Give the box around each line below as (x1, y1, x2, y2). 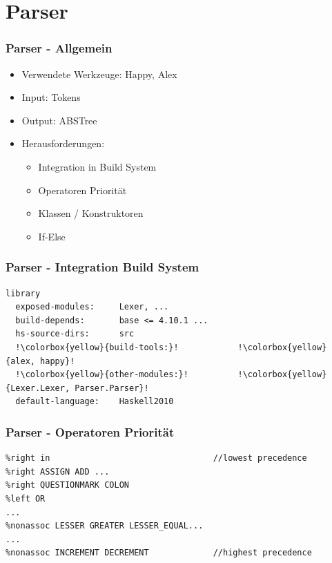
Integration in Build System (38, 159, 157, 173)
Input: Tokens (21, 90, 81, 104)
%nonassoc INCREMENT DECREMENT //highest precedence (6, 548, 312, 558)
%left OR (6, 493, 46, 504)
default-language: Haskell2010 (15, 397, 174, 407)
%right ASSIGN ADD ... (6, 466, 110, 477)
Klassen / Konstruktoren (38, 206, 144, 220)
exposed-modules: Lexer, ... (15, 302, 169, 312)
